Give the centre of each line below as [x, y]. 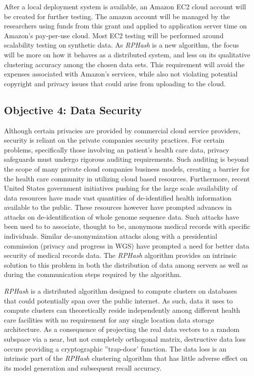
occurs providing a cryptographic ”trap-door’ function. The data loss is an [115, 348]
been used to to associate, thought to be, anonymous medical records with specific [127, 226]
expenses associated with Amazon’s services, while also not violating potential [121, 74]
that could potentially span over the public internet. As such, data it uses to [118, 300]
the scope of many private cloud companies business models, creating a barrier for [127, 168]
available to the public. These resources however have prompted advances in [118, 207]
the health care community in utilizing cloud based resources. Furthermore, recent [127, 178]
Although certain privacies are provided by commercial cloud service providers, [122, 130]
